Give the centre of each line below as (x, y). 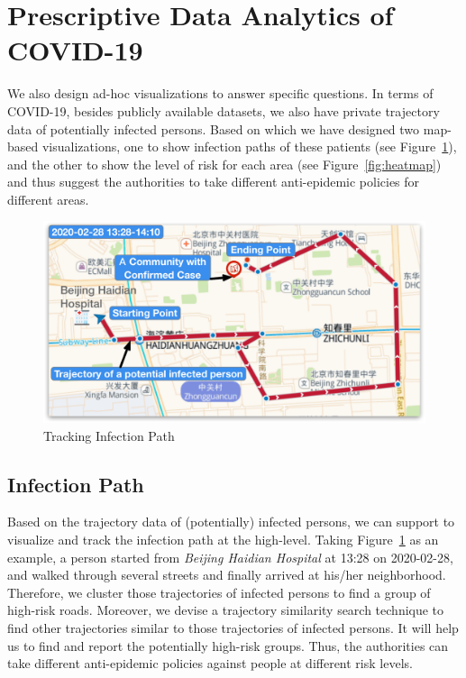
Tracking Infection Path (109, 435)
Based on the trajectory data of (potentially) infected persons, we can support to (231, 522)
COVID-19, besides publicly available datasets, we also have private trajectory (224, 110)
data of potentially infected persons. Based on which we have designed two (214, 128)
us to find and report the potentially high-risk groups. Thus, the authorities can (228, 645)
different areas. (48, 199)
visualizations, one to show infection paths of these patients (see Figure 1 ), (249, 147)
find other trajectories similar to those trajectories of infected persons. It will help (233, 628)
